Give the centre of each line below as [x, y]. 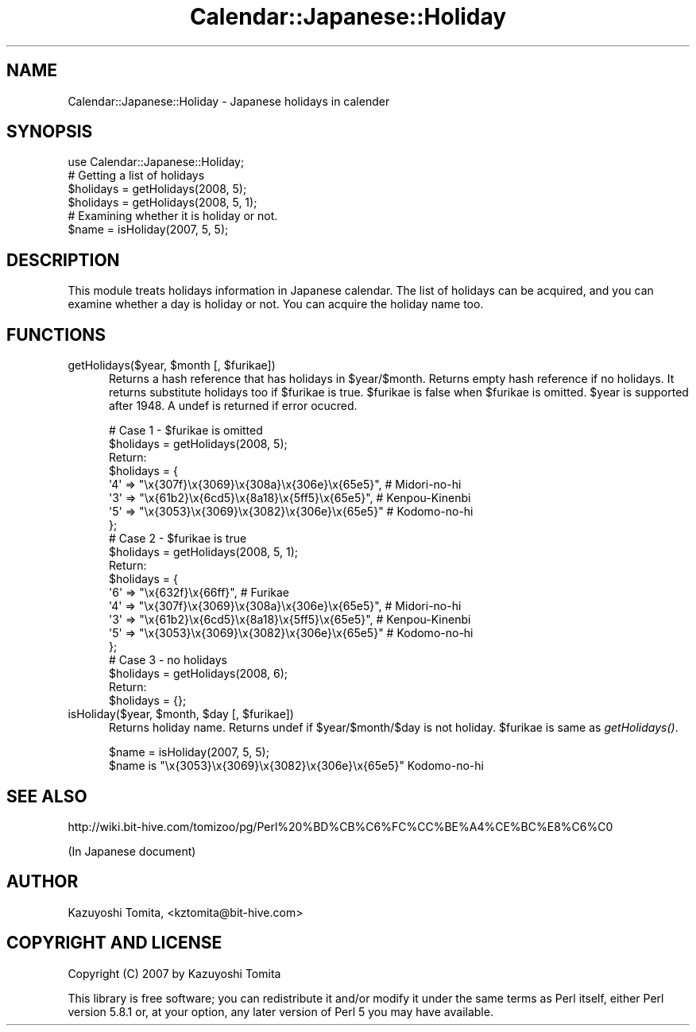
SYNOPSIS [50, 132]
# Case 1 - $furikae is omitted [186, 431]
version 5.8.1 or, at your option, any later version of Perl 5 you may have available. [280, 1011]
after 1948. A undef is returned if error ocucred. [233, 406]
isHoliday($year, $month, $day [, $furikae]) [181, 714]
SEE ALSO [47, 796]
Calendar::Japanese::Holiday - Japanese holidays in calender [229, 101]
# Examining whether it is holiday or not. [173, 216]
